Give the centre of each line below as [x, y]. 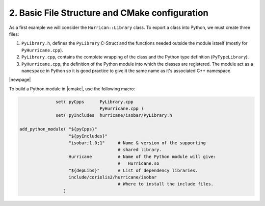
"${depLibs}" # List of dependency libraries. [133, 170]
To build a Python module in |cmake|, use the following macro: [72, 89]
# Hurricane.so [138, 164]
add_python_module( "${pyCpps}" [58, 129]
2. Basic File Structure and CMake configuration [109, 13]
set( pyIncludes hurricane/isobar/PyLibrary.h [114, 116]
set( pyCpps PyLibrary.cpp [94, 102]
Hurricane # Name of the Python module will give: [142, 156]
